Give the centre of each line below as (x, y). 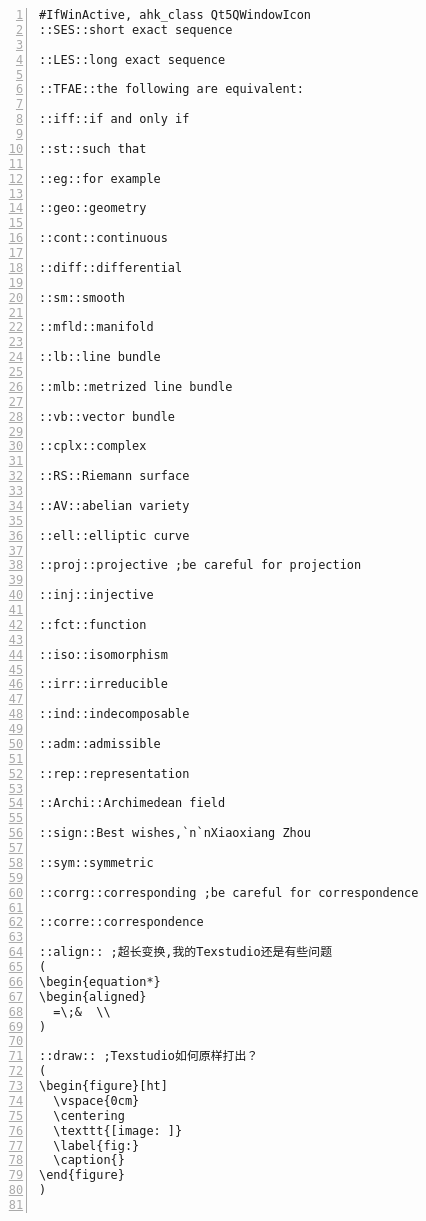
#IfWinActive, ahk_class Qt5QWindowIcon (175, 15)
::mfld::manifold (96, 327)
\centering (89, 1115)
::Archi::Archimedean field (132, 803)
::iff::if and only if (114, 119)
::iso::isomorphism (103, 654)
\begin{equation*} (100, 981)
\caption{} (89, 1160)
